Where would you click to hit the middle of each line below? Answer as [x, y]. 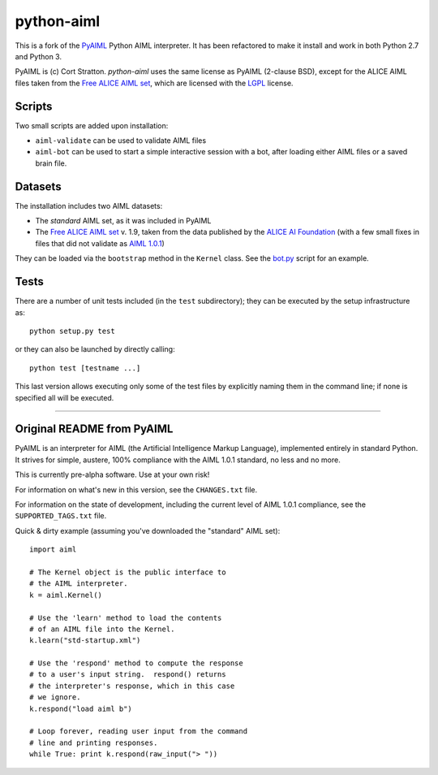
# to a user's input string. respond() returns [128, 675]
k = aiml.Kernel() [66, 595]
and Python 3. [39, 56]
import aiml [53, 550]
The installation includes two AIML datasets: [89, 206]
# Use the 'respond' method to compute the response [136, 663]
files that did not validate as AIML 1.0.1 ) [100, 243]
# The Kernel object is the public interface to [128, 572]
